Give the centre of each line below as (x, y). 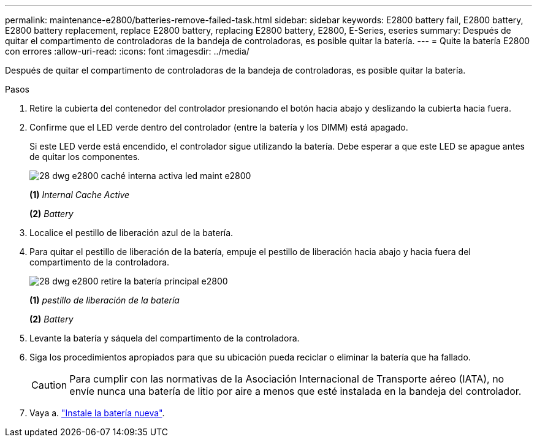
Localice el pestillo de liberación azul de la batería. (131, 233)
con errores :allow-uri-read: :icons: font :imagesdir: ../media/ (127, 51)
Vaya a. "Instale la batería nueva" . (97, 413)
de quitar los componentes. (85, 157)
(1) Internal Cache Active (80, 195)
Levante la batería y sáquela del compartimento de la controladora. (165, 338)
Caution (49, 385)
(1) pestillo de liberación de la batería (105, 300)
